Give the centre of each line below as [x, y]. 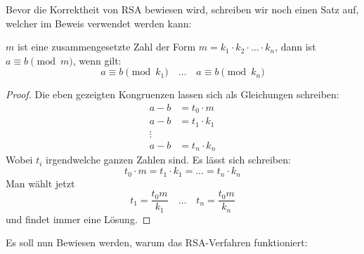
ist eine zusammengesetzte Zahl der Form [106, 47]
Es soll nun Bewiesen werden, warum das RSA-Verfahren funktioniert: [157, 242]
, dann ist [295, 47]
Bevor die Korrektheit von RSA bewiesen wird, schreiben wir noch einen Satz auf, [182, 9]
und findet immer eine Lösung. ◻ [78, 219]
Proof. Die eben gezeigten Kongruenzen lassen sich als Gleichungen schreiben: [173, 94]
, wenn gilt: [97, 60]
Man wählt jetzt [40, 183]
